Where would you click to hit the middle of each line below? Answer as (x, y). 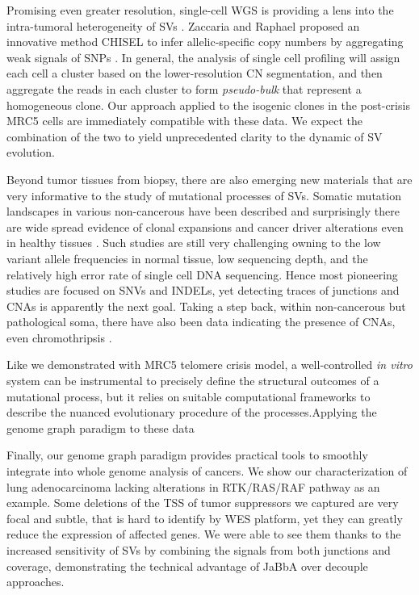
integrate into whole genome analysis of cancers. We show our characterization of (207, 471)
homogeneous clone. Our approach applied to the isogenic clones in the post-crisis (208, 105)
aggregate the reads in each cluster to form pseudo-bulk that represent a (184, 88)
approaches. (36, 582)
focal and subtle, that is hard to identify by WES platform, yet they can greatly (205, 518)
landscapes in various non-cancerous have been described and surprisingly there (203, 211)
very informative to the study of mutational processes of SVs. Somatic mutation (204, 195)
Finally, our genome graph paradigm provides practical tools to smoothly (187, 455)
